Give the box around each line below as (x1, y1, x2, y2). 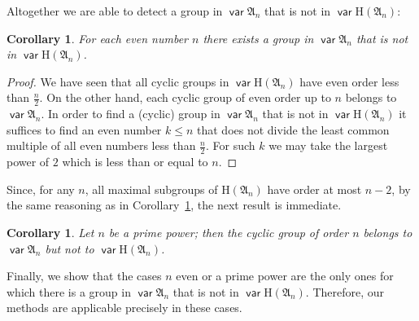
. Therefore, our (305, 283, 385, 300)
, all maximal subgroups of (85, 180, 218, 197)
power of (7, 153, 50, 170)
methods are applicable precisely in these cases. (7, 299, 242, 316)
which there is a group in (7, 283, 131, 300)
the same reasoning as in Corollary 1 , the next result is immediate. (7, 196, 342, 213)
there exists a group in (203, 29, 314, 46)
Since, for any (7, 180, 75, 197)
